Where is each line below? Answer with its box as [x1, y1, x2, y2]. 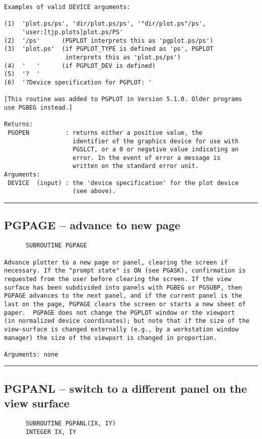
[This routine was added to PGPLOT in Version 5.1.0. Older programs [4, 96, 242, 103]
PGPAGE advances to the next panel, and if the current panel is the [4, 292, 242, 300]
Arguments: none [4, 350, 58, 358]
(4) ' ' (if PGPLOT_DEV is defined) [4, 62, 156, 69]
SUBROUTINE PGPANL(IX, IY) [25, 420, 116, 427]
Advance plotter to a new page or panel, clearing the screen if [4, 258, 228, 266]
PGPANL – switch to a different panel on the [4, 380, 247, 396]
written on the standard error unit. [73, 162, 199, 170]
